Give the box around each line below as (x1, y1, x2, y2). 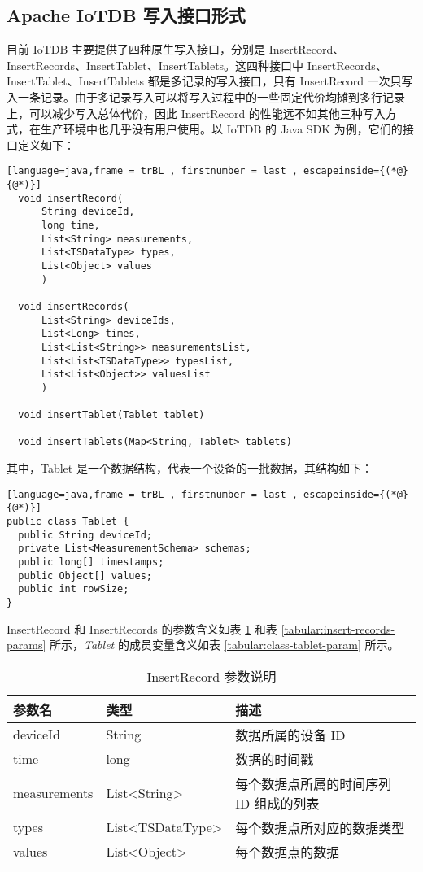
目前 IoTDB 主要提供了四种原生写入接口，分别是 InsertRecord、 (7, 41, 345, 58)
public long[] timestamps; (18, 556, 164, 569)
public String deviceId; (18, 529, 152, 541)
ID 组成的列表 (235, 793, 320, 813)
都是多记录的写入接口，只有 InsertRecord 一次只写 (147, 72, 413, 89)
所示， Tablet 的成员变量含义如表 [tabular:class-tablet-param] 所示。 (50, 636, 399, 653)
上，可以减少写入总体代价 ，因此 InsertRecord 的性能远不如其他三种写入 (7, 104, 386, 121)
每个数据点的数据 (235, 842, 340, 861)
